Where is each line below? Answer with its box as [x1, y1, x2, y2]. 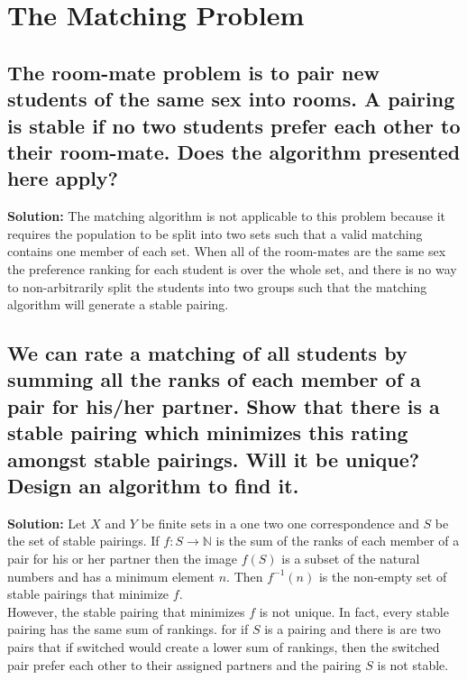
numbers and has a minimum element [7, 566, 215, 585]
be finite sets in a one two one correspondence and [141, 513, 419, 532]
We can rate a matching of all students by [7, 339, 407, 367]
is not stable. [377, 655, 449, 674]
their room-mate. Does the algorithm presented [7, 137, 461, 165]
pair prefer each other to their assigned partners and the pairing [7, 655, 362, 674]
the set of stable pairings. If [7, 531, 160, 550]
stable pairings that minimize [7, 584, 169, 603]
